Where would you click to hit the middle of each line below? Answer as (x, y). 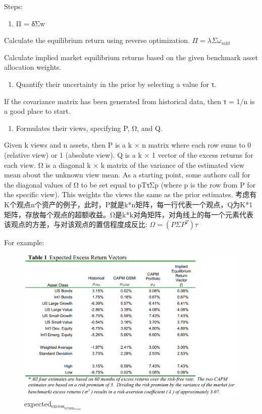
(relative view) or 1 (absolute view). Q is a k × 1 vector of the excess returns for (129, 154)
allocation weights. (33, 67)
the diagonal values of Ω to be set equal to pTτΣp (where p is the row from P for (130, 184)
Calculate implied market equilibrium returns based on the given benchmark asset (131, 57)
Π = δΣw (31, 23)
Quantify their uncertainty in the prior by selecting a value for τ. (116, 84)
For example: (24, 242)
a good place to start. (37, 111)
